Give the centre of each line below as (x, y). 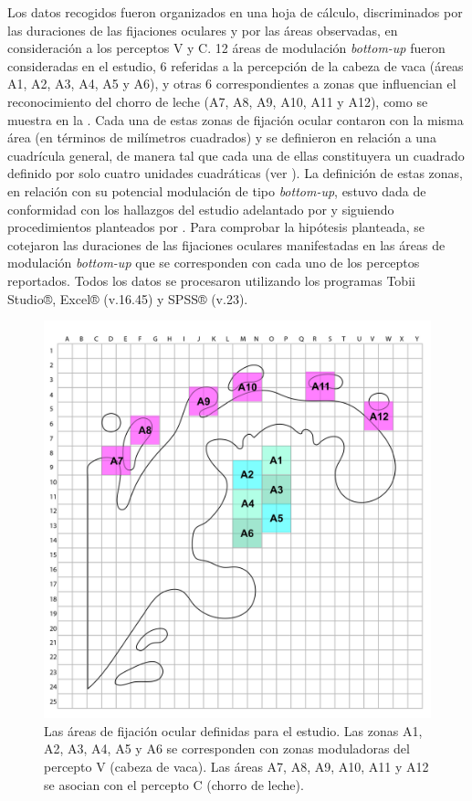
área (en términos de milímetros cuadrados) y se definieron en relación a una (222, 137)
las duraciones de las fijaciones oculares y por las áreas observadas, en (203, 30)
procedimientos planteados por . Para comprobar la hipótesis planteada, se (216, 227)
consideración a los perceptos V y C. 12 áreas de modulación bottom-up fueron (226, 48)
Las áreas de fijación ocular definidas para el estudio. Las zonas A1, (233, 730)
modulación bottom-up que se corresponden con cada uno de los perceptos (214, 263)
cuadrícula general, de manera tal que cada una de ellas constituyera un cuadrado (236, 155)
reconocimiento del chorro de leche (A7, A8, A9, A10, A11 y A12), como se (218, 101)
